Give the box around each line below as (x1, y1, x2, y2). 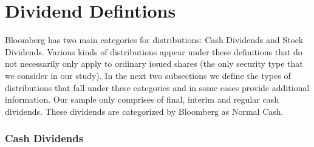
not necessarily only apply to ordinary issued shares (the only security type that (5, 57, 303, 70)
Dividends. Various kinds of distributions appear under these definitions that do (5, 45, 302, 58)
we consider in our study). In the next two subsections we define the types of (5, 69, 291, 81)
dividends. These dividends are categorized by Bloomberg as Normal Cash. (5, 104, 284, 117)
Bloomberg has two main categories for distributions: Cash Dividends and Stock (5, 33, 304, 46)
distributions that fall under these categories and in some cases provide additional (5, 81, 310, 94)
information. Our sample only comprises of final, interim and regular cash (5, 93, 279, 106)
